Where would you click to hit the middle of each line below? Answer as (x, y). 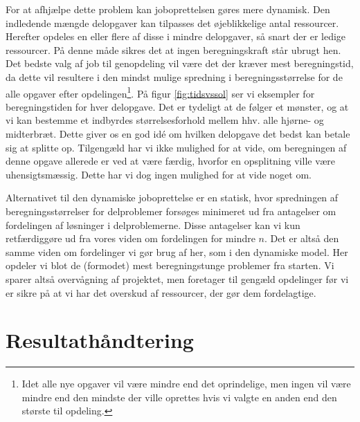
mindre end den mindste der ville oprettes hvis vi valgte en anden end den (179, 397)
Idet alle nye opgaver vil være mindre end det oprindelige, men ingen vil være (186, 384)
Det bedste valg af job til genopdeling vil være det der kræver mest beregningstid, (180, 63)
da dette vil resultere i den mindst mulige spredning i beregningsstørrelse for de (174, 76)
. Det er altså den (302, 238)
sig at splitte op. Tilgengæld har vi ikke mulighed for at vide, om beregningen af (176, 147)
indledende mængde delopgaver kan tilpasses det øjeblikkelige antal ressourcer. (172, 22)
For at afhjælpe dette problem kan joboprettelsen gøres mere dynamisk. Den (168, 9)
